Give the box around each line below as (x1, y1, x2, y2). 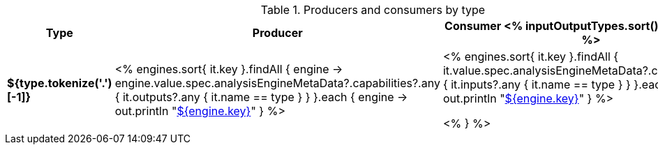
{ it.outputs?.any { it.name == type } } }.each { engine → (114, 90, 408, 104)
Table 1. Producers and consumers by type (260, 3, 486, 17)
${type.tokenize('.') (7, 76, 112, 90)
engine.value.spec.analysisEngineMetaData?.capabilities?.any (114, 76, 440, 90)
